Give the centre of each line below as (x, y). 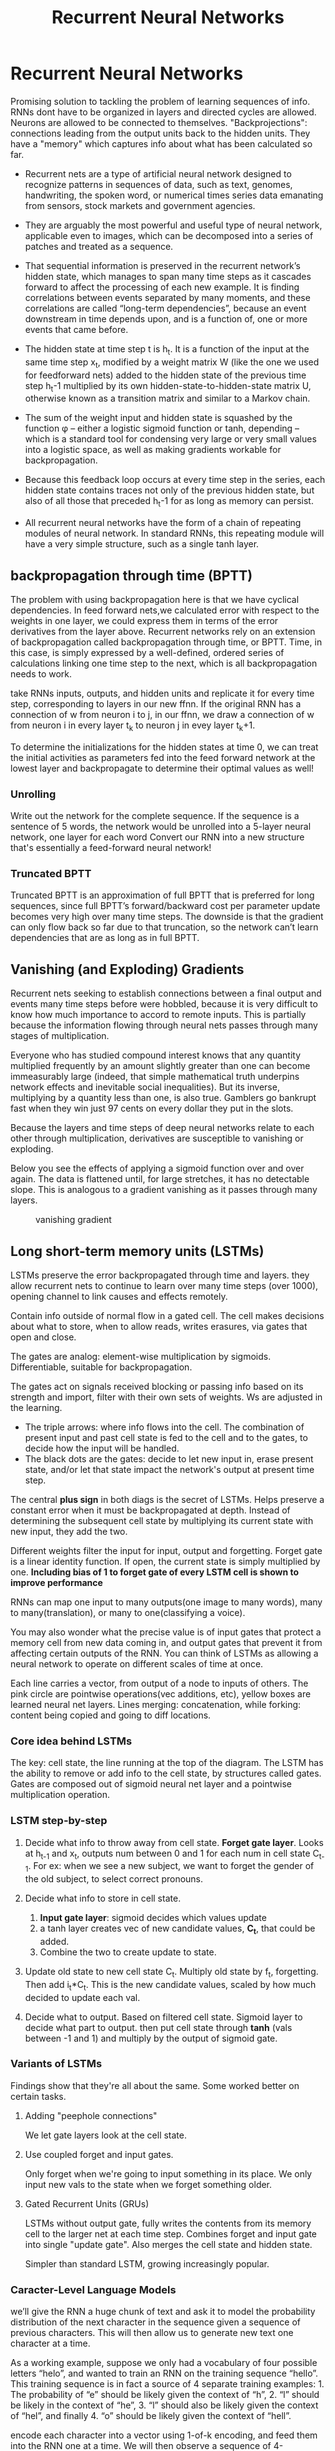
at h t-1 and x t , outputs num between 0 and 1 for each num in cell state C (172, 1854)
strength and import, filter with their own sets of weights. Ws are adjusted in (166, 1397)
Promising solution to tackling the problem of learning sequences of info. (160, 101)
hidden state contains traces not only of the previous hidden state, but (169, 490)
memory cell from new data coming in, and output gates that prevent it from (166, 1642)
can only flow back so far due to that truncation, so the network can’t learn (164, 927)
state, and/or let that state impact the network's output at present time (169, 1469)
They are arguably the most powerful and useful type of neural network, (173, 225)
